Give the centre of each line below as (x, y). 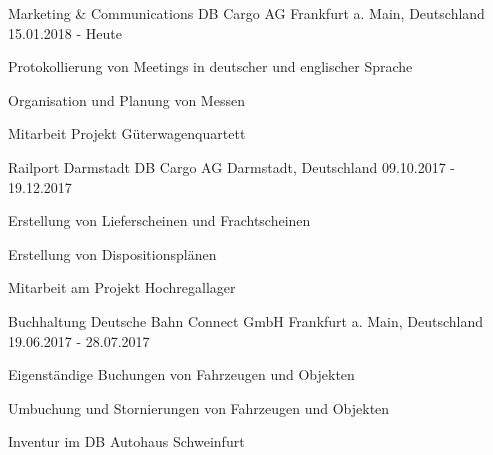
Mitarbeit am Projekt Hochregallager (122, 287)
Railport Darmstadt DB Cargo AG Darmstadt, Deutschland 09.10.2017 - (231, 166)
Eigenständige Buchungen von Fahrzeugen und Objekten (181, 374)
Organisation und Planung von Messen (126, 99)
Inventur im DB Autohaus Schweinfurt (126, 441)
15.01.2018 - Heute (65, 32)
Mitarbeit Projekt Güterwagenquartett (127, 133)
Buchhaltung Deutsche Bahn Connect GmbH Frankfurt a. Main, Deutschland (246, 320)
